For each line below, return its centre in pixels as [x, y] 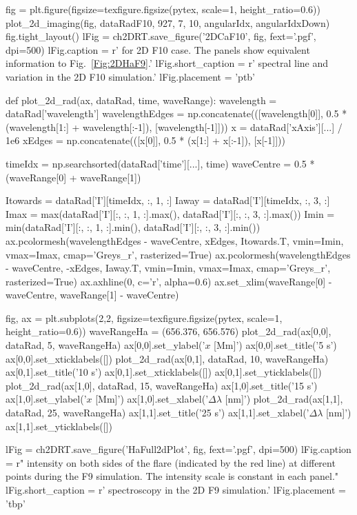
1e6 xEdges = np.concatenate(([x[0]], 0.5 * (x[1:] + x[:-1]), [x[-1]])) [145, 140]
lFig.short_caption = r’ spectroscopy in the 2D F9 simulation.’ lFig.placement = [176, 489]
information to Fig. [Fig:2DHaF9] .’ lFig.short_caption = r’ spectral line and [167, 63]
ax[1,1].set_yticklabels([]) [59, 426]
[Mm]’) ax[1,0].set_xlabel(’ [152, 399]
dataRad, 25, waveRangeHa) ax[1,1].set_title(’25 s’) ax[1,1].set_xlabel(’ [157, 413]
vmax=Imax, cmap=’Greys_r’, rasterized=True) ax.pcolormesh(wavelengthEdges [178, 254]
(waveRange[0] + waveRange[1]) [73, 177]
